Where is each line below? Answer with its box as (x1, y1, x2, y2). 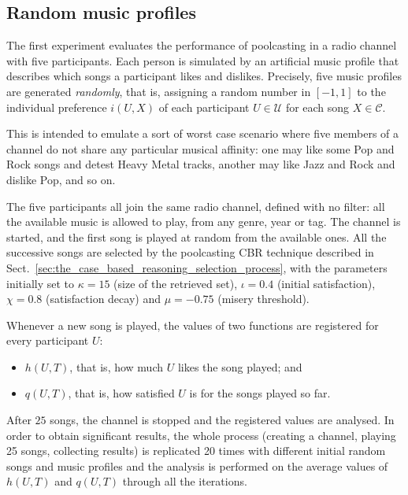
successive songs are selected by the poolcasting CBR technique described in (6, 244, 374, 260)
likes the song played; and (177, 358, 302, 375)
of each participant (158, 98, 250, 115)
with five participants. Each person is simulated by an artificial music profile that (6, 52, 399, 68)
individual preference (6, 98, 107, 115)
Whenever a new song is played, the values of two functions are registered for (6, 316, 379, 333)
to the (357, 83, 386, 99)
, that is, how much (69, 358, 164, 375)
